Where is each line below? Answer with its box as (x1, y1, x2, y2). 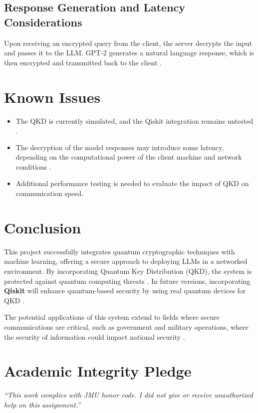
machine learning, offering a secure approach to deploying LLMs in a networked (4, 256, 248, 266)
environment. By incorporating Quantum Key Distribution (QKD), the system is (4, 265, 252, 276)
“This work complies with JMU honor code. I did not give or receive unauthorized (4, 390, 254, 400)
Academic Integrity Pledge (4, 361, 192, 381)
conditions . (15, 161, 51, 172)
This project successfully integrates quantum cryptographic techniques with (4, 246, 235, 256)
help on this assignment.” (4, 399, 81, 410)
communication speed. (15, 188, 84, 199)
